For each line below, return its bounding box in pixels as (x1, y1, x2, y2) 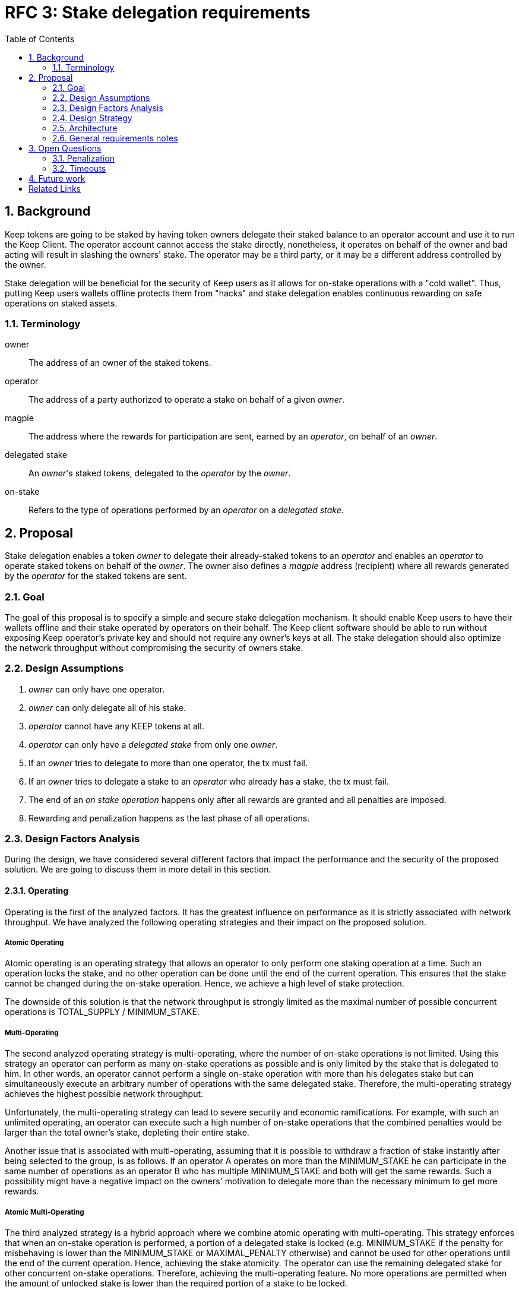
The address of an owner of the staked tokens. (29, 358, 211, 368)
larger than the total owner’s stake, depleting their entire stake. (5, 1127, 249, 1138)
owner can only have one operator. (29, 684, 165, 694)
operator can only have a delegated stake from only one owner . (29, 739, 278, 750)
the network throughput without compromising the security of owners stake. (5, 642, 303, 653)
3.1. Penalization (52, 153, 115, 163)
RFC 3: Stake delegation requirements (5, 2, 311, 23)
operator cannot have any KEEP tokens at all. (29, 720, 204, 731)
